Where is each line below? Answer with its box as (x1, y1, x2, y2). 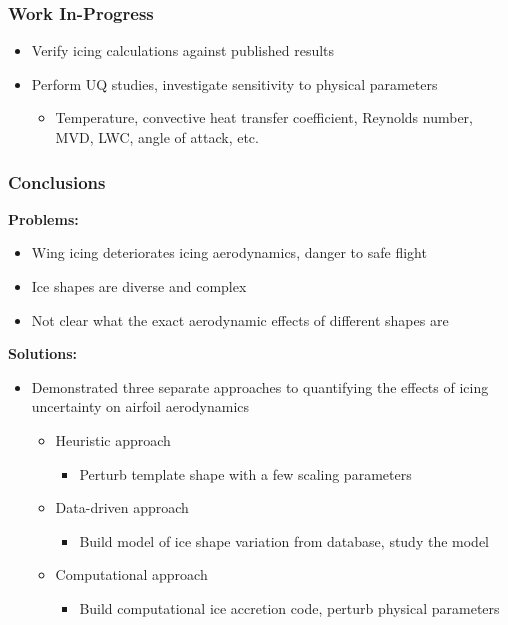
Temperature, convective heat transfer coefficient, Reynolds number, (55, 107, 474, 128)
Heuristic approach (55, 429, 171, 450)
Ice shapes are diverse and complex (31, 276, 247, 296)
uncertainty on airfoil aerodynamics (31, 396, 250, 417)
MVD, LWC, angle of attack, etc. (55, 127, 259, 147)
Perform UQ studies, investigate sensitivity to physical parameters (31, 73, 438, 94)
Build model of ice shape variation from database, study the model (79, 530, 490, 551)
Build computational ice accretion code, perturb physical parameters (79, 597, 500, 618)
